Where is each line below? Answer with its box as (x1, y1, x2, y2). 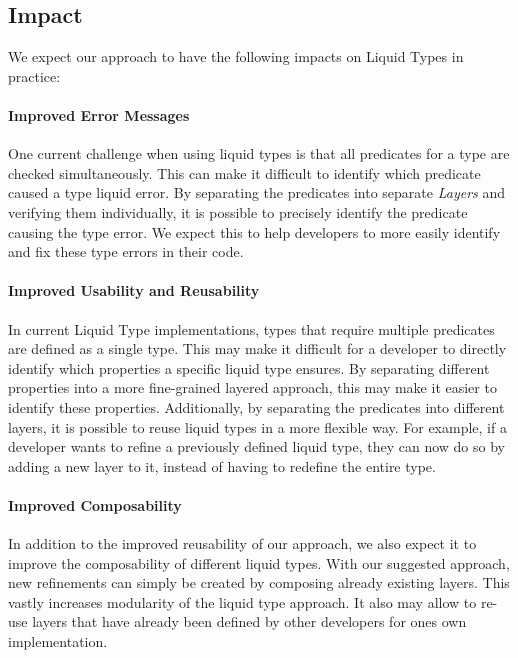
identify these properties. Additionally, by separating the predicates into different (8, 396, 505, 417)
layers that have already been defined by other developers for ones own (32, 611, 467, 632)
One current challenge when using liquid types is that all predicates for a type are (8, 143, 510, 164)
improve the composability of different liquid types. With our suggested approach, (8, 552, 510, 573)
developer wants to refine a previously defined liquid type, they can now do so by (8, 436, 505, 457)
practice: (8, 65, 61, 86)
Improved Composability (8, 494, 182, 515)
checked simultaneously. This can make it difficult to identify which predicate (8, 162, 481, 183)
